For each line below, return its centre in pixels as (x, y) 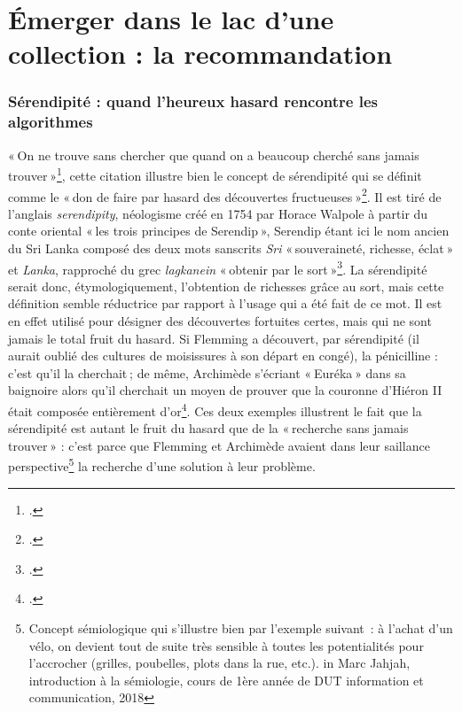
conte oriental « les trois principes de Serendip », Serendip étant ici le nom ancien (229, 231)
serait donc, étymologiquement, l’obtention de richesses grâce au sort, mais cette (226, 286)
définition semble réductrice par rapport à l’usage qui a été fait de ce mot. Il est (225, 303)
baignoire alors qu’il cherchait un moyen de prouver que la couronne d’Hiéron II (225, 390)
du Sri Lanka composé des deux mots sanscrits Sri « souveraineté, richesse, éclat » (231, 248)
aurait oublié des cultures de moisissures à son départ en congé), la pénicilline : (223, 356)
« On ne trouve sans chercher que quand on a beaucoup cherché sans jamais (214, 155)
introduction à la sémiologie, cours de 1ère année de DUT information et (226, 680)
